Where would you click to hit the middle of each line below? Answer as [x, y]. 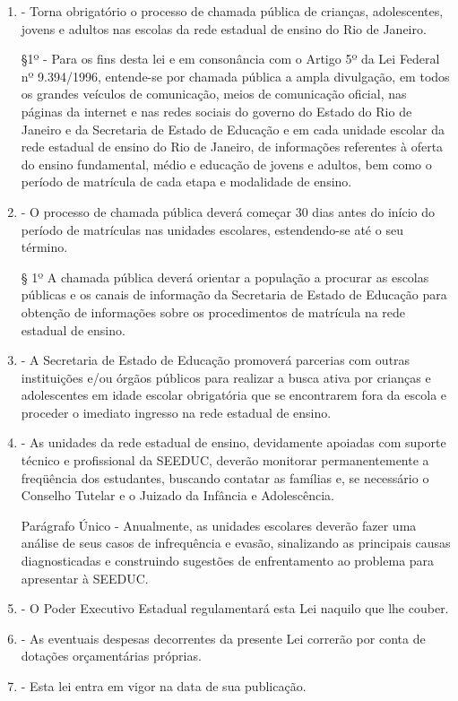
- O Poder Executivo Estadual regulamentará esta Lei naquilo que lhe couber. [235, 608]
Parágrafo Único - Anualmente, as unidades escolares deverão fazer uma [219, 525]
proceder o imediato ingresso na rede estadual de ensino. [176, 412]
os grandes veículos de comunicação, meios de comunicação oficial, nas [214, 94]
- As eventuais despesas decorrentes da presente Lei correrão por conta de [223, 638]
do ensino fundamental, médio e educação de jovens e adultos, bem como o [226, 164]
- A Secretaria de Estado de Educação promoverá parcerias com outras [216, 360]
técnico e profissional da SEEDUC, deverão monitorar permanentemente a [225, 460]
